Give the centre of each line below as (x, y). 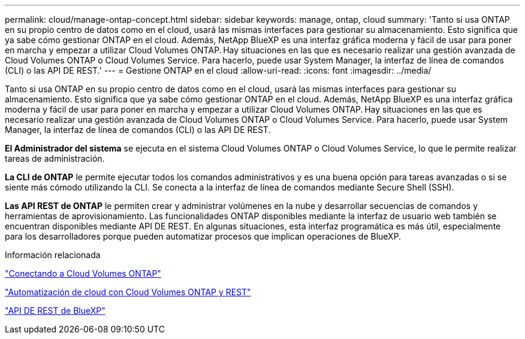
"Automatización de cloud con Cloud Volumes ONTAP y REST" (128, 292)
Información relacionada (53, 255)
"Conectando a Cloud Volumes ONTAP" (83, 273)
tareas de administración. (55, 158)
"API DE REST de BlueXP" (55, 311)
